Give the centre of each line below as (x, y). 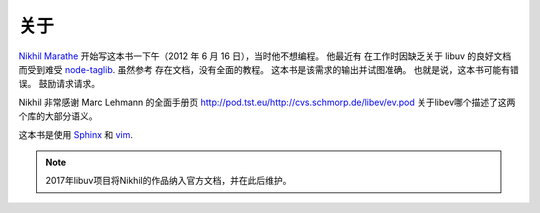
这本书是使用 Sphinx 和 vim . (76, 134)
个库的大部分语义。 (58, 116)
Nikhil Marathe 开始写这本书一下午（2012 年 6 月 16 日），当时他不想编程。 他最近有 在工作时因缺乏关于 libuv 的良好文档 (265, 56)
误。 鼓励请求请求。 (59, 84)
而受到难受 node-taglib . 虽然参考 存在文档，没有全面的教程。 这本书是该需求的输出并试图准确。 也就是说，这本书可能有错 (269, 69)
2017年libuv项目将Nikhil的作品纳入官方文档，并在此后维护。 (168, 181)
